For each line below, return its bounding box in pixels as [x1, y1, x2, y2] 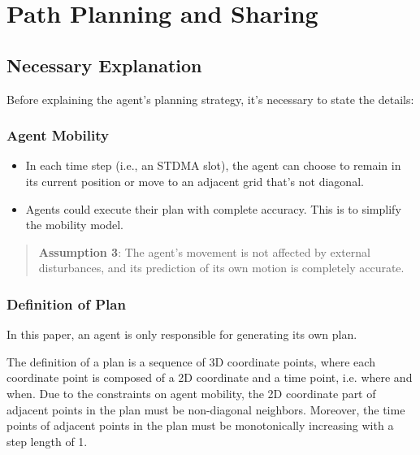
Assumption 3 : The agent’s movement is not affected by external [38, 243, 370, 260]
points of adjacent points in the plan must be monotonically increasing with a [6, 417, 394, 434]
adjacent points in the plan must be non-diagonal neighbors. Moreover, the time [6, 401, 405, 418]
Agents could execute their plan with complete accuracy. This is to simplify [25, 200, 401, 217]
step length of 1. [6, 432, 88, 449]
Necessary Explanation [6, 52, 202, 77]
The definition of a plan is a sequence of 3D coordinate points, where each [6, 353, 375, 370]
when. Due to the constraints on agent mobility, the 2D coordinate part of [6, 384, 376, 401]
